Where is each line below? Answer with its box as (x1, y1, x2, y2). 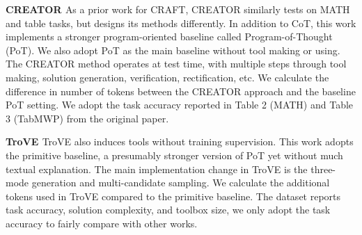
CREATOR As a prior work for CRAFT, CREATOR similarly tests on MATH (6, 2, 350, 16)
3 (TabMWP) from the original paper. (6, 111, 169, 125)
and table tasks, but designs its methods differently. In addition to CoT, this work (6, 15, 356, 30)
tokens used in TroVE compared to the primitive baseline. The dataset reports (6, 188, 341, 203)
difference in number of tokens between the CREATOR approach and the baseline (6, 83, 356, 98)
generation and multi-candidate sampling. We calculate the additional (31, 175, 330, 190)
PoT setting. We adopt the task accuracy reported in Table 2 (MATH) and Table (6, 97, 354, 112)
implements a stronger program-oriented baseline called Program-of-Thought (6, 29, 333, 44)
